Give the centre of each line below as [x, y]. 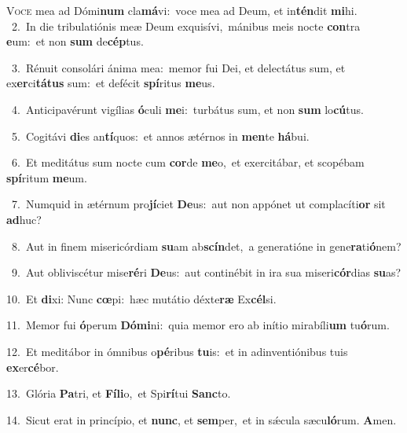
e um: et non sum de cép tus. [75, 41]
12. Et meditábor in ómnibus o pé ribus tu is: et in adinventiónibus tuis [177, 351]
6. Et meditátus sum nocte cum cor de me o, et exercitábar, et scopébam [188, 162]
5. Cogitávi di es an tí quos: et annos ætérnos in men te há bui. [160, 136]
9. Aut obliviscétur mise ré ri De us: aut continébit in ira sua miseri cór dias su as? [206, 272]
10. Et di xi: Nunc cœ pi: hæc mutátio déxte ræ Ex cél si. [141, 298]
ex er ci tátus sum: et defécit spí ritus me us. [111, 83]
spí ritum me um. [47, 177]
